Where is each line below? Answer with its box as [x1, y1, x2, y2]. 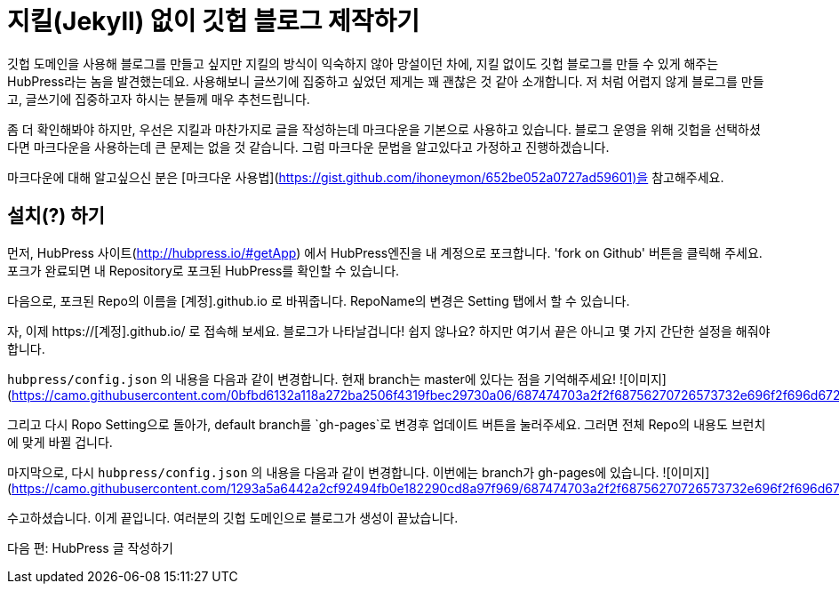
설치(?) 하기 [7, 204, 105, 228]
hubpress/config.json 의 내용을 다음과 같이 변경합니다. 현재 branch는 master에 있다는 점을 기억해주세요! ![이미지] [7, 371, 667, 387]
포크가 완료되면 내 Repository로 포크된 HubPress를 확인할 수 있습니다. [7, 262, 400, 278]
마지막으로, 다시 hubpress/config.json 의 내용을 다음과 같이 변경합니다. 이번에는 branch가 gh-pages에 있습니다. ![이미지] [7, 464, 710, 480]
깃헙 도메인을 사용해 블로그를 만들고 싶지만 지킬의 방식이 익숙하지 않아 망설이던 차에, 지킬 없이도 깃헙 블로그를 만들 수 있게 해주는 [7, 55, 719, 71]
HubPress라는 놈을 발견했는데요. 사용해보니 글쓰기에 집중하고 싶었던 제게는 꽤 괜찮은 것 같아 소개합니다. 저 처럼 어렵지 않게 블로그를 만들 [7, 73, 764, 89]
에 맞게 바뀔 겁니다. [7, 434, 113, 450]
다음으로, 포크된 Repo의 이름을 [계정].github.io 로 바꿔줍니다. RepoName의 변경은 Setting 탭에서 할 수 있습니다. [7, 292, 630, 308]
